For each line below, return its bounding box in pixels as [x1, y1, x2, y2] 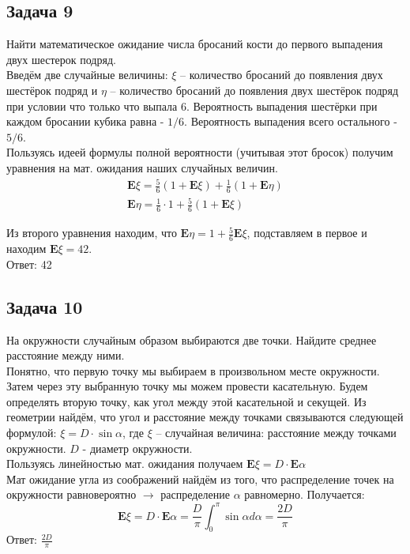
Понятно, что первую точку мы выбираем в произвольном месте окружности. [6, 362, 380, 379]
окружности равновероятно [6, 486, 137, 503]
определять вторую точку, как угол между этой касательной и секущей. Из [6, 393, 367, 409]
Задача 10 [6, 294, 83, 318]
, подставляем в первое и [246, 224, 367, 241]
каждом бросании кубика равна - [6, 113, 164, 130]
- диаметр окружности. [82, 439, 193, 456]
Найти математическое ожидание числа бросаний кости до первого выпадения [6, 36, 383, 52]
